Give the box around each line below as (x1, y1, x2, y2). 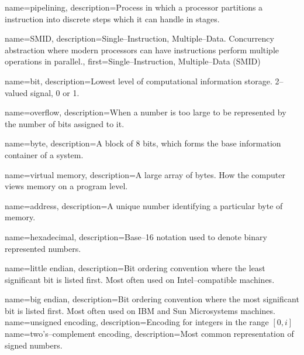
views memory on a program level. (5, 180, 128, 192)
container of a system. (5, 148, 84, 161)
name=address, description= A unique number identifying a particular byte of (5, 199, 283, 211)
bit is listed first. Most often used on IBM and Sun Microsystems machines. (5, 304, 275, 316)
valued (5, 86, 28, 98)
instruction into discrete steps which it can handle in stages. (5, 12, 220, 25)
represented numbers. (5, 242, 81, 254)
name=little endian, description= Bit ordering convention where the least (5, 262, 265, 274)
